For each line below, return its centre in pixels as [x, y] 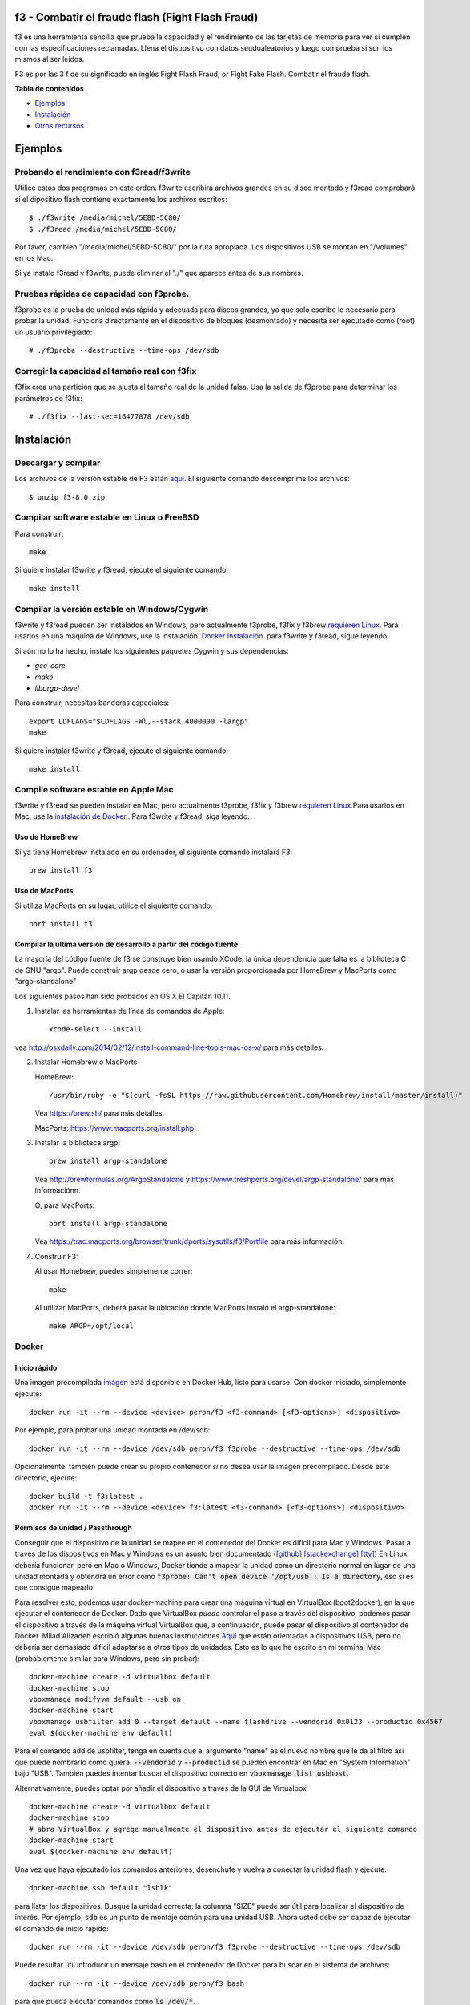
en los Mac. [34, 258]
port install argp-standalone [108, 1224]
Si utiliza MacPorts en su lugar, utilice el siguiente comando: [114, 905]
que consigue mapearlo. [55, 1587]
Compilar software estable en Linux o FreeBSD [107, 517]
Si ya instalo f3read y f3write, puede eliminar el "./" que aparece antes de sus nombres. [159, 273]
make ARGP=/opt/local [91, 1326]
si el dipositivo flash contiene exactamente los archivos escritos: [121, 199]
